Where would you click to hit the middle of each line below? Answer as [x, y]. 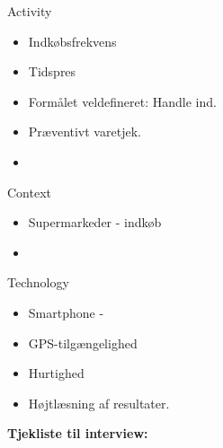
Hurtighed [56, 373]
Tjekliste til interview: [78, 433]
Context [29, 192]
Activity [30, 11]
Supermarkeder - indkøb [95, 222]
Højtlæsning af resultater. [99, 403]
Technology [38, 282]
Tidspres [52, 71]
